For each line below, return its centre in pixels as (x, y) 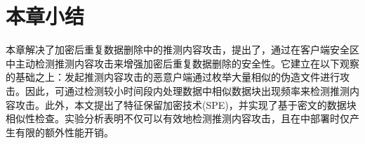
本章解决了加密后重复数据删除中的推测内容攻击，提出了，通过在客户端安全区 (182, 50)
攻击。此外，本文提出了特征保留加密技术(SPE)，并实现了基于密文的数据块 (186, 104)
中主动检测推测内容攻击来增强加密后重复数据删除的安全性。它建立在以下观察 (182, 63)
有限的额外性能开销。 (64, 132)
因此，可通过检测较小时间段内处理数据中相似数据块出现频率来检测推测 (187, 90)
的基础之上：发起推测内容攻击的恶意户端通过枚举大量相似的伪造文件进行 (173, 77)
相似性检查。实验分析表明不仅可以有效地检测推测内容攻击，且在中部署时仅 (178, 118)
